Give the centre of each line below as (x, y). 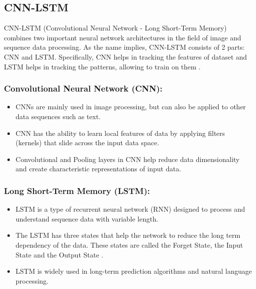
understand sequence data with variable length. (87, 218)
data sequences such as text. (58, 116)
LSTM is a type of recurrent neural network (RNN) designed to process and (130, 209)
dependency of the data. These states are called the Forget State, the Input (129, 244)
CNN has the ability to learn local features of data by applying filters (120, 133)
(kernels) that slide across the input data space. (87, 143)
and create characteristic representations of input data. (98, 169)
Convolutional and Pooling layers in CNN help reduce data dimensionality (128, 159)
